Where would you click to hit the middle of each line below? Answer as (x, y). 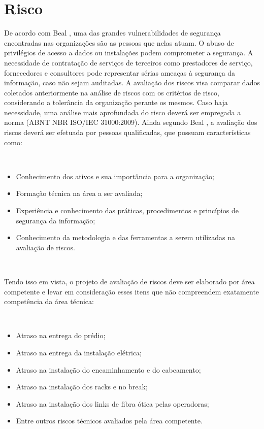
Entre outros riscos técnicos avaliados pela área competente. (109, 421)
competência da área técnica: (49, 301)
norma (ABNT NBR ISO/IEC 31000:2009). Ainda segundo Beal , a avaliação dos (131, 122)
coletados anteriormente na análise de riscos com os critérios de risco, (112, 92)
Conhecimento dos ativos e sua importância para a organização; (115, 176)
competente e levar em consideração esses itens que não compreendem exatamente (132, 291)
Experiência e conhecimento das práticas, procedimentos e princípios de (127, 210)
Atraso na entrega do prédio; (61, 335)
